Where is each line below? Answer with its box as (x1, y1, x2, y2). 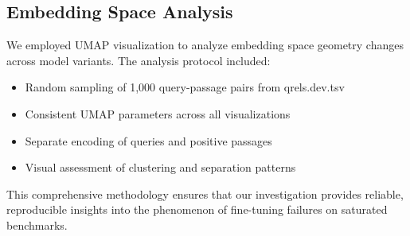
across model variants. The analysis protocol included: (6, 52, 271, 68)
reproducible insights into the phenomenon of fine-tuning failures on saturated (6, 201, 388, 218)
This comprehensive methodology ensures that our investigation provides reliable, (6, 185, 404, 202)
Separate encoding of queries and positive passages (25, 132, 272, 149)
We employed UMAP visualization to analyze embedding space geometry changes (6, 37, 404, 53)
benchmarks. (6, 216, 68, 233)
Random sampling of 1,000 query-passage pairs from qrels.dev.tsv (25, 79, 345, 95)
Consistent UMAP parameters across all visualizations (25, 105, 291, 122)
